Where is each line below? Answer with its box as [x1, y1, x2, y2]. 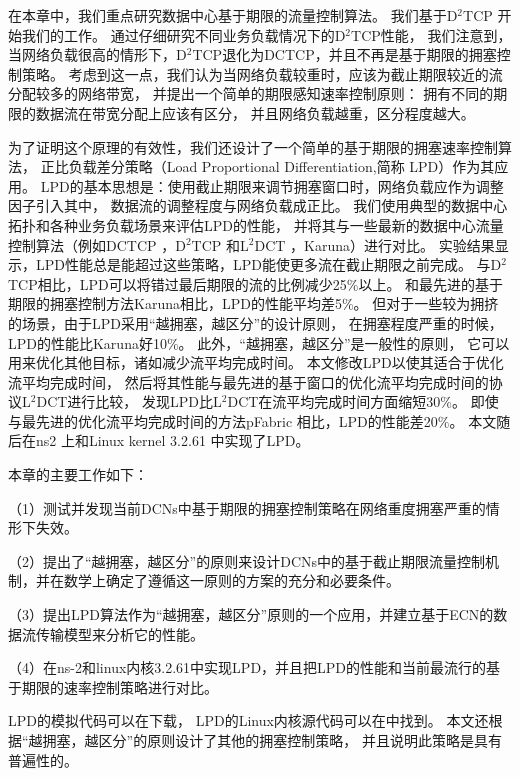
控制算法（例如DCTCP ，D [8, 234, 186, 255]
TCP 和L [191, 234, 249, 255]
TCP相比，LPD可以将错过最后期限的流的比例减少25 [8, 273, 347, 294]
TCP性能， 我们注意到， [351, 24, 512, 45]
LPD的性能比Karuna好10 [8, 332, 167, 353]
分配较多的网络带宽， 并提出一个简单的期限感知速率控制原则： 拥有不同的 [8, 83, 494, 104]
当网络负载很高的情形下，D [8, 44, 187, 65]
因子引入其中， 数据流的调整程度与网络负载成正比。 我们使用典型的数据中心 [8, 195, 508, 216]
